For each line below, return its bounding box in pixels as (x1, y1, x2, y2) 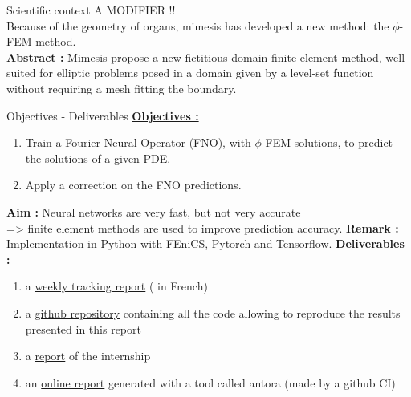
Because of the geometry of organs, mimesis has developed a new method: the (6, 17, 389, 34)
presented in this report (25, 320, 141, 337)
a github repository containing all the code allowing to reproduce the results (25, 304, 401, 321)
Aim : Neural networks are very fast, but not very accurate (6, 203, 301, 220)
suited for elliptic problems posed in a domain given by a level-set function (6, 64, 374, 81)
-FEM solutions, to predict (261, 134, 393, 151)
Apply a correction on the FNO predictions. (25, 176, 242, 193)
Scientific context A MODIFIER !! (6, 2, 176, 18)
